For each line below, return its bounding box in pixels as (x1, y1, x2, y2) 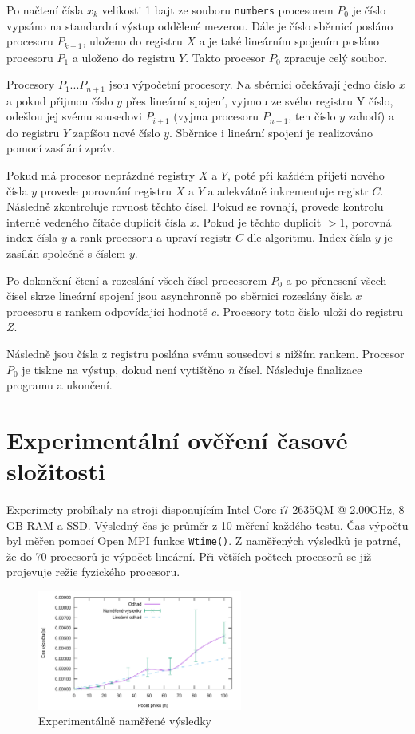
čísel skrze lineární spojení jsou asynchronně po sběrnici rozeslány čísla (6, 287, 352, 304)
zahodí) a (348, 108, 394, 124)
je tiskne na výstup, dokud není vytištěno (22, 361, 225, 377)
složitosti (6, 455, 105, 487)
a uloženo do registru (72, 49, 176, 65)
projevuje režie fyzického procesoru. (6, 563, 180, 580)
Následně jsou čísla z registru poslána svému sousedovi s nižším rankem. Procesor (6, 345, 405, 361)
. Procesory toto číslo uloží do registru (216, 302, 403, 319)
